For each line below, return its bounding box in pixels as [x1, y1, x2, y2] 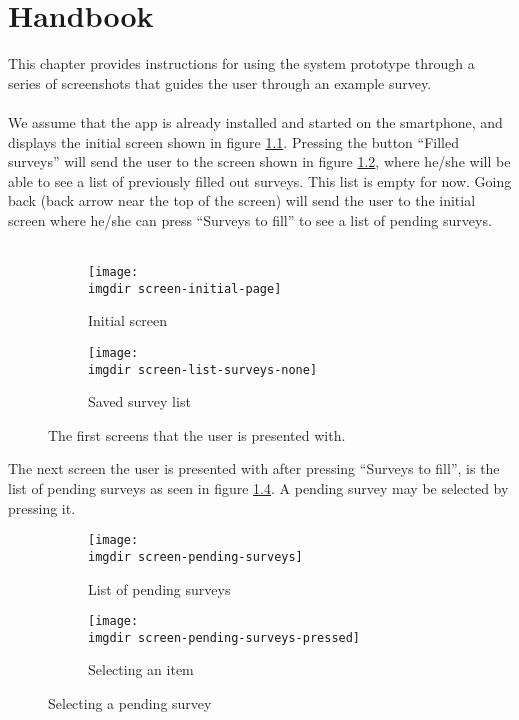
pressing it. [8, 497, 76, 518]
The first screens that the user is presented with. [48, 424, 346, 445]
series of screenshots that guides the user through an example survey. [8, 72, 432, 93]
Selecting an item [88, 659, 194, 680]
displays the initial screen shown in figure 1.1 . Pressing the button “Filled [8, 131, 459, 152]
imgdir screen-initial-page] [88, 281, 282, 296]
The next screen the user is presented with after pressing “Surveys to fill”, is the [8, 458, 500, 479]
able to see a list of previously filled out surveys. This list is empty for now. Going [8, 170, 512, 191]
